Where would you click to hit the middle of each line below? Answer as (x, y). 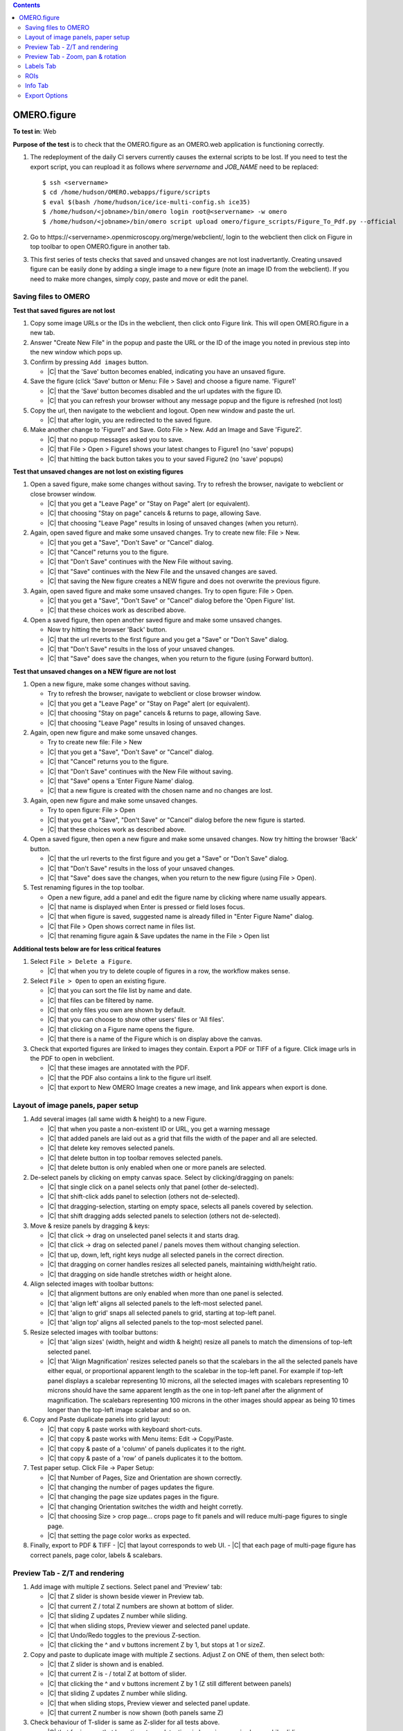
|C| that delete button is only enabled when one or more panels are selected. (157, 1167)
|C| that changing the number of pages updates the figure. (131, 1487)
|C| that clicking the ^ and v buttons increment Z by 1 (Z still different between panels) (170, 1683)
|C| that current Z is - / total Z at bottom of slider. (117, 1674)
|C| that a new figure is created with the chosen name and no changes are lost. (160, 791)
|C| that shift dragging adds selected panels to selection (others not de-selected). (164, 1216)
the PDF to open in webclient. (72, 1058)
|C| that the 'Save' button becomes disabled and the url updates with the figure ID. (165, 391)
